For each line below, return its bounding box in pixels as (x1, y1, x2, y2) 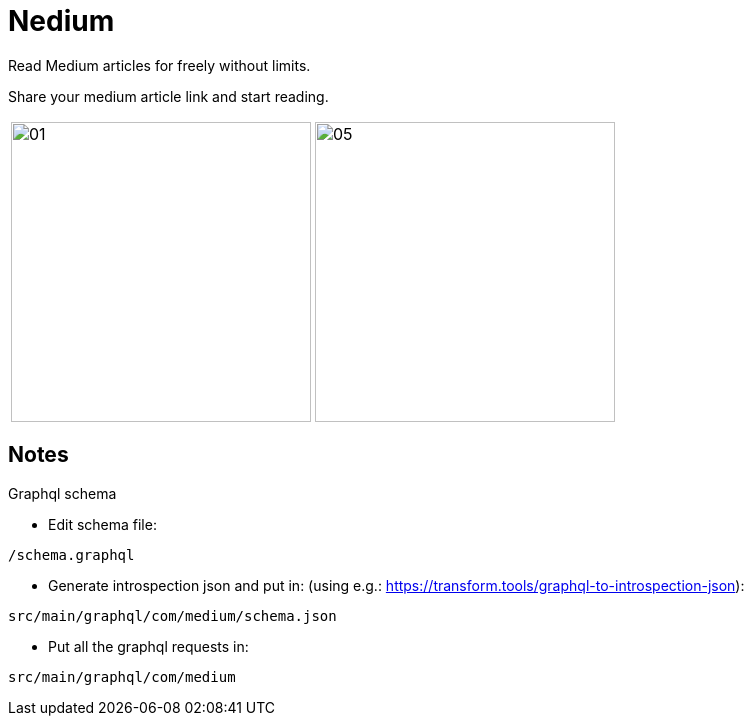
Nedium (8, 4, 115, 38)
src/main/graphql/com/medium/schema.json (8, 607, 337, 624)
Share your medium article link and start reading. (8, 87, 329, 105)
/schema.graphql (8, 546, 135, 563)
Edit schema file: (48, 515, 157, 533)
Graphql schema (8, 484, 117, 502)
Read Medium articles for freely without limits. (8, 56, 311, 74)
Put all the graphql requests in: (48, 637, 249, 655)
